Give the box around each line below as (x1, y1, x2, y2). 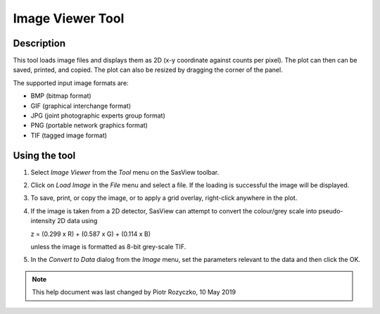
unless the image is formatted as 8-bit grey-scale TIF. (30, 243, 186, 251)
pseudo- (318, 206, 343, 215)
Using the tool (13, 149, 76, 161)
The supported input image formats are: (13, 78, 129, 87)
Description (13, 37, 66, 49)
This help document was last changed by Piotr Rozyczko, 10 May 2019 (32, 288, 236, 296)
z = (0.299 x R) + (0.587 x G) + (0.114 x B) (30, 230, 151, 238)
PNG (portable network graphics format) (30, 121, 148, 130)
